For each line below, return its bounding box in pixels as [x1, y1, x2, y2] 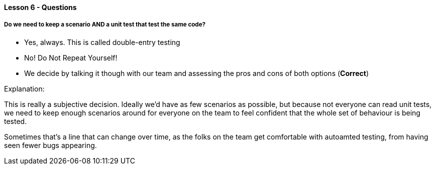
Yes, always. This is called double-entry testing [24, 37, 180, 46]
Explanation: [4, 84, 45, 93]
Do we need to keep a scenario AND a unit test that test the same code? [4, 21, 206, 28]
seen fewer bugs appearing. [4, 140, 97, 149]
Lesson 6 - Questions [4, 3, 77, 11]
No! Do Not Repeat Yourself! [24, 53, 118, 62]
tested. [4, 116, 27, 125]
